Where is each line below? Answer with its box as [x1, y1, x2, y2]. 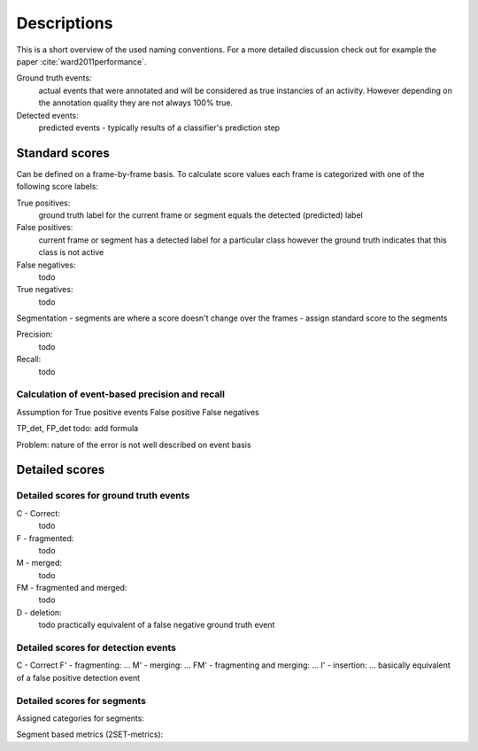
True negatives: [16, 284, 73, 295]
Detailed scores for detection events [16, 642, 177, 654]
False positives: [16, 222, 73, 233]
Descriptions [16, 13, 113, 33]
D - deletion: [16, 607, 62, 617]
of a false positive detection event [16, 672, 141, 683]
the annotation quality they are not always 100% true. [38, 97, 234, 108]
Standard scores [16, 145, 110, 160]
